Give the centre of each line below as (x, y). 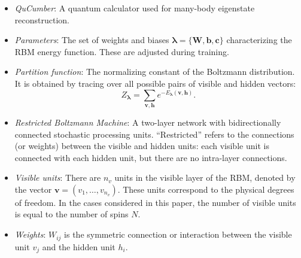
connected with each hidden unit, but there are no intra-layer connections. (151, 157)
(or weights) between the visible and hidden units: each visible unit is (142, 146)
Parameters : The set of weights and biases (92, 40)
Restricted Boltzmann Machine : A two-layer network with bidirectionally (148, 122)
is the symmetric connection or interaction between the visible (178, 234)
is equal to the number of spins (72, 214)
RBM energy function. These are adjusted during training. (122, 51)
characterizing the (259, 40)
